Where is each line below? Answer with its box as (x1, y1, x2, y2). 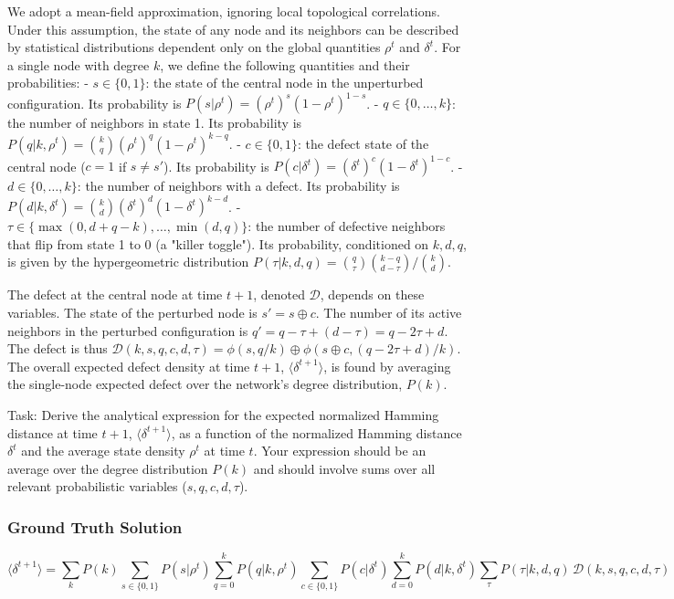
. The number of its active (315, 302, 462, 321)
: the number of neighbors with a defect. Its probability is (77, 176, 400, 195)
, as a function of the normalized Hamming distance (171, 423, 462, 442)
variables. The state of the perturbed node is (7, 302, 258, 321)
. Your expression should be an (253, 441, 427, 460)
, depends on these (320, 285, 425, 304)
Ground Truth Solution (7, 515, 183, 538)
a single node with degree (7, 55, 150, 74)
